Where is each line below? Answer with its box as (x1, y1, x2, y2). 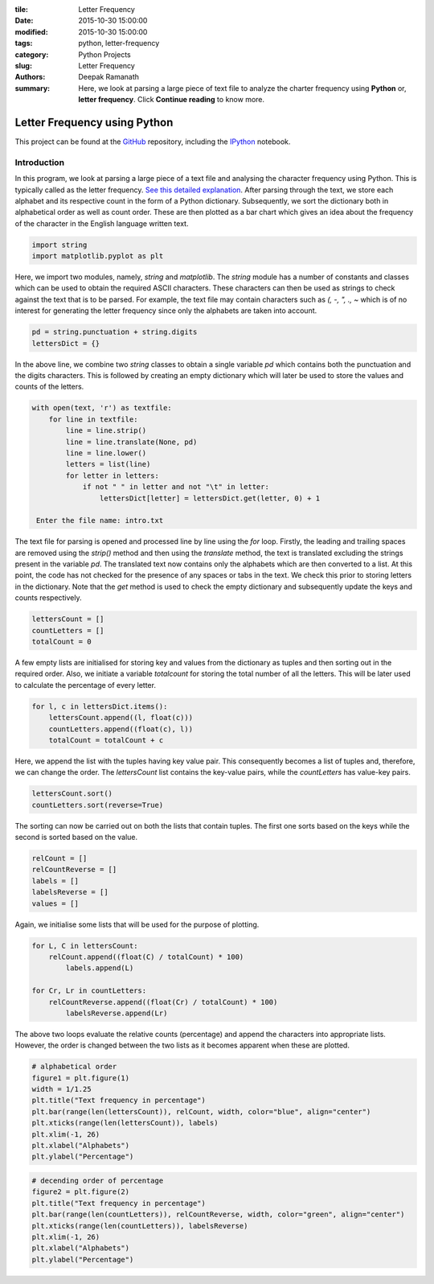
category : (14, 49, 49, 60)
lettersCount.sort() (31, 789, 113, 798)
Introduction (14, 157, 64, 168)
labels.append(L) (65, 964, 134, 973)
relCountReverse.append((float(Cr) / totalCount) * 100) (48, 998, 278, 1006)
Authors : (14, 72, 46, 82)
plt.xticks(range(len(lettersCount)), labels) (31, 1118, 219, 1128)
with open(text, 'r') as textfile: (31, 403, 172, 413)
